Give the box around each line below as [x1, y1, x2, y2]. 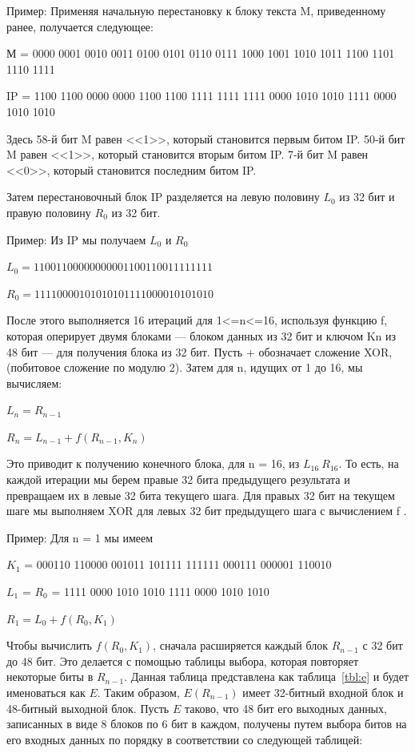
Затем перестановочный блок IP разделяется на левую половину [6, 188, 320, 205]
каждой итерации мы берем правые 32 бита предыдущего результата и [6, 471, 350, 488]
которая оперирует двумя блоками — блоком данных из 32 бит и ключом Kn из [6, 327, 397, 344]
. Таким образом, [97, 684, 180, 700]
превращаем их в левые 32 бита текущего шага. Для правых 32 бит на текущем [6, 486, 395, 503]
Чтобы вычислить [6, 637, 92, 654]
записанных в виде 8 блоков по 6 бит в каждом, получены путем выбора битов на [6, 715, 407, 732]
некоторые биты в [6, 668, 94, 685]
